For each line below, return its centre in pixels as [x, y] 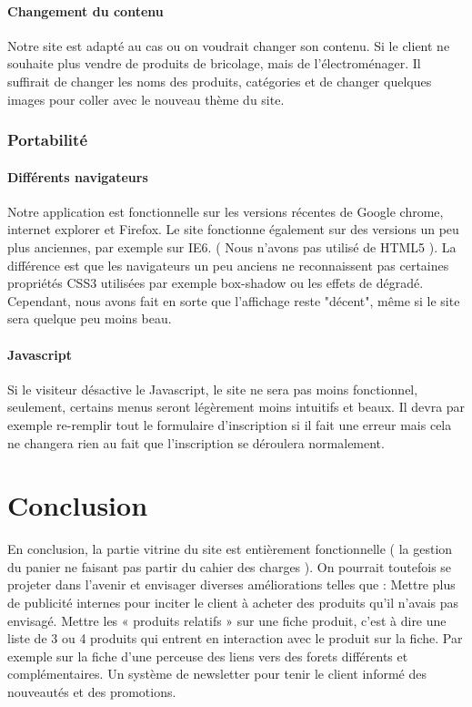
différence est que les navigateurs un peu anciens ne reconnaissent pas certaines [228, 265]
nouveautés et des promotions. [92, 692]
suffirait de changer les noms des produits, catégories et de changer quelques [220, 81]
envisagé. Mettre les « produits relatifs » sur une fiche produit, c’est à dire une [227, 620]
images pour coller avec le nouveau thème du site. [146, 99]
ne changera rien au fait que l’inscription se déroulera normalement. [196, 442]
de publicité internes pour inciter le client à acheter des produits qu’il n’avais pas [233, 603]
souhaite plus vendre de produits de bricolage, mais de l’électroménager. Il [214, 63]
